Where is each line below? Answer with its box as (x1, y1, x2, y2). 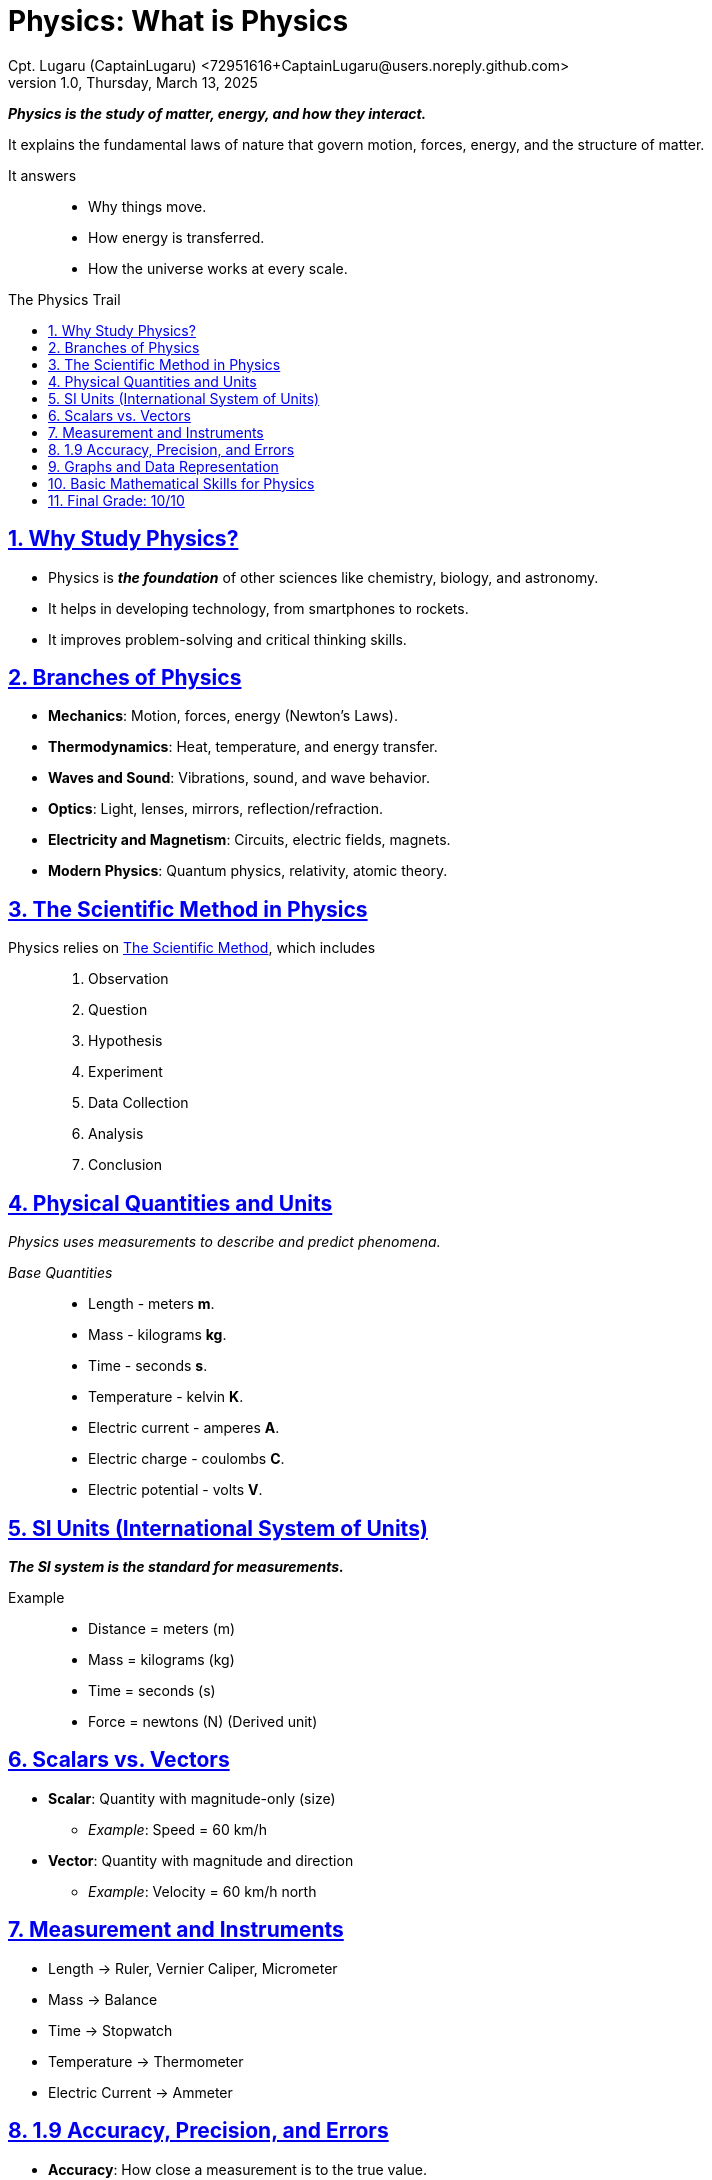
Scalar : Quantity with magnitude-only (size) (48, 1789, 336, 1807)
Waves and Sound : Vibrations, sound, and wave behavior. (48, 769, 431, 787)
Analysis (88, 1125, 144, 1143)
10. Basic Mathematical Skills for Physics (48, 474, 315, 492)
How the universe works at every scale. (88, 259, 348, 277)
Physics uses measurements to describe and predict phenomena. (8, 1233, 441, 1251)
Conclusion (88, 1156, 163, 1174)
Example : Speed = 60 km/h (88, 1820, 267, 1838)
